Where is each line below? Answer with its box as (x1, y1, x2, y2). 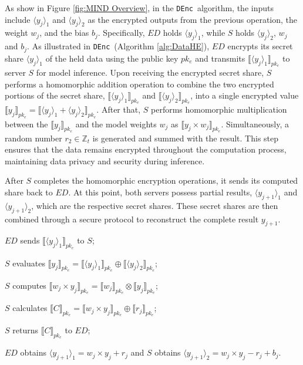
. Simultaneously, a (221, 117, 289, 130)
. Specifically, (97, 26, 145, 39)
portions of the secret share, (5, 89, 105, 102)
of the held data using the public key (45, 52, 179, 64)
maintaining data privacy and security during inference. (5, 154, 205, 167)
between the (5, 117, 48, 130)
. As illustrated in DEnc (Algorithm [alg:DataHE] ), (27, 40, 210, 52)
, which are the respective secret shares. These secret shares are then (31, 199, 278, 211)
